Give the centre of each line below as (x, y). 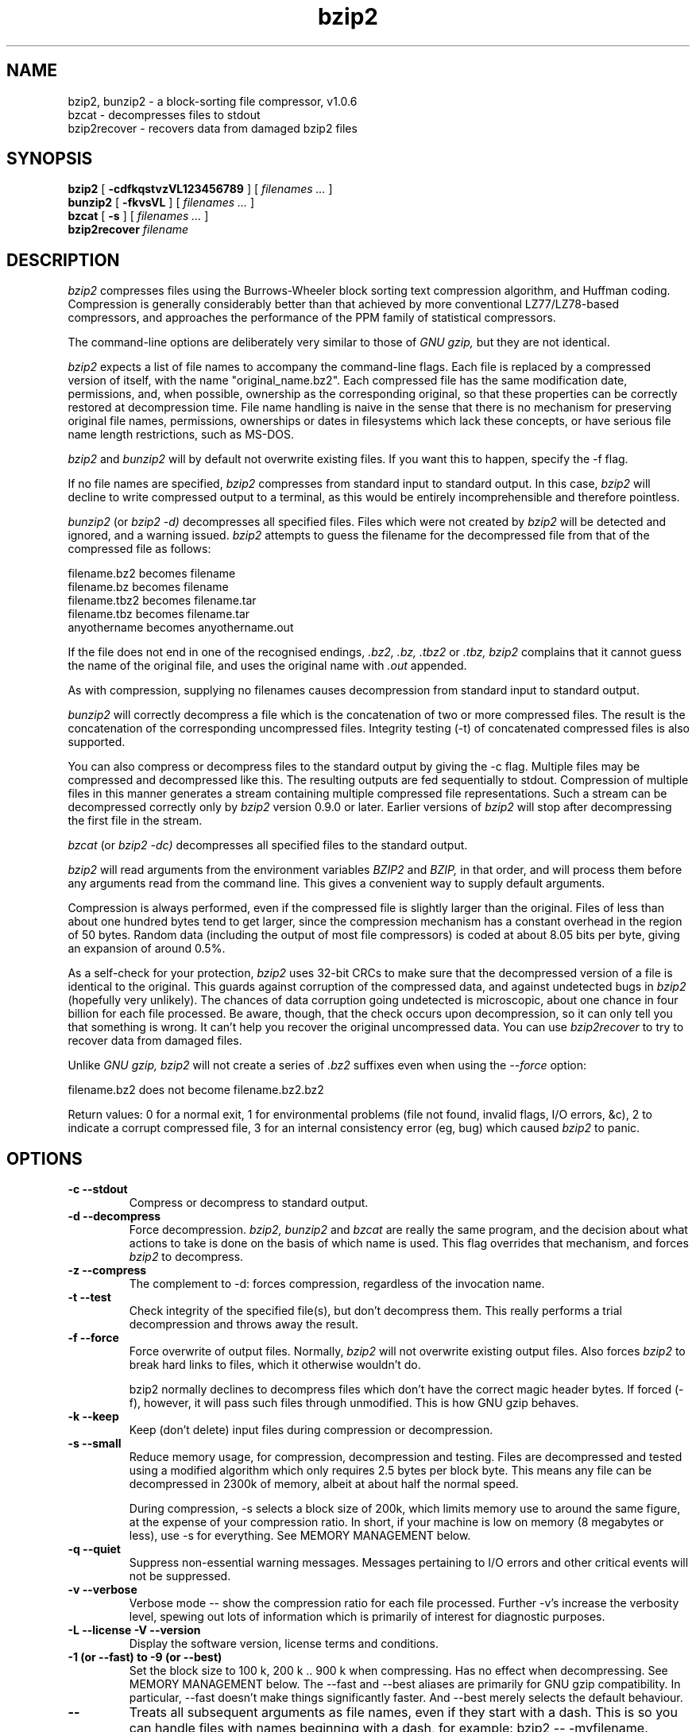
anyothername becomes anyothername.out (181, 628)
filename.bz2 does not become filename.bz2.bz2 (196, 1090)
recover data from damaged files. (155, 1041)
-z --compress (107, 1270)
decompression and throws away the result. (244, 1324)
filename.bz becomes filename (148, 587)
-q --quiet (94, 1549)
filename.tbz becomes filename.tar (159, 614)
